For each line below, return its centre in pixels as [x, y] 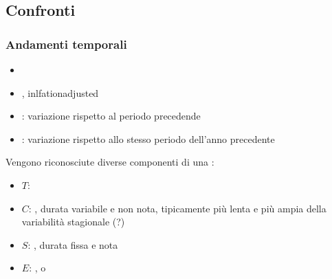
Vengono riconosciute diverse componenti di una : [110, 162]
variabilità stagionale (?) [73, 222]
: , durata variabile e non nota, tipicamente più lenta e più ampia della [177, 208]
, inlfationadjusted [60, 92]
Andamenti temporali [66, 44]
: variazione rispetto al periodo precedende [111, 116]
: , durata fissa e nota [73, 244]
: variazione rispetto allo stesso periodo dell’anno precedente [148, 138]
